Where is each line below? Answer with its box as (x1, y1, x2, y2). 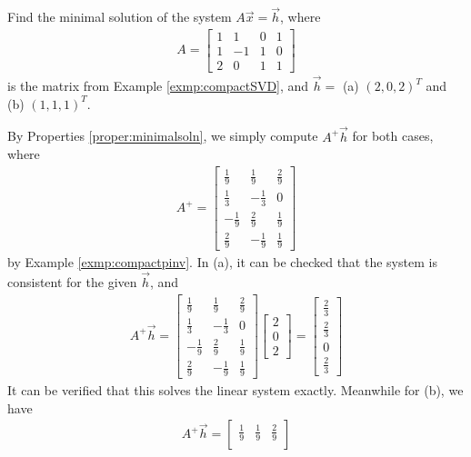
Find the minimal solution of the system (7, 7, 232, 26)
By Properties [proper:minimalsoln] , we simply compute (7, 126, 318, 145)
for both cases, (352, 126, 434, 145)
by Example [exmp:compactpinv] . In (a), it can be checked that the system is (7, 253, 437, 272)
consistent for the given (7, 273, 137, 292)
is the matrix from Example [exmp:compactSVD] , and (7, 76, 309, 95)
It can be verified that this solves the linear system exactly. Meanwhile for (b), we (7, 381, 464, 400)
